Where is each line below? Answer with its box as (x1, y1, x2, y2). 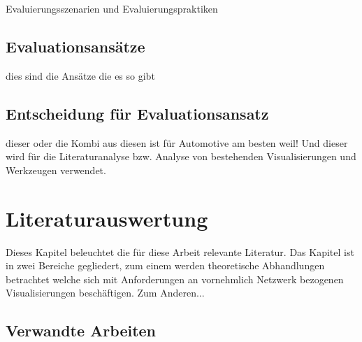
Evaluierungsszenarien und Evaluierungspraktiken (6, 1, 218, 15)
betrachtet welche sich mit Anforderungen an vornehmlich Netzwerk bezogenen (6, 271, 344, 286)
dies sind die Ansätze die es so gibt (6, 68, 155, 83)
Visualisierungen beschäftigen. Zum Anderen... (6, 285, 205, 300)
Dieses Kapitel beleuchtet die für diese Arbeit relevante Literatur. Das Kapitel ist (6, 244, 354, 259)
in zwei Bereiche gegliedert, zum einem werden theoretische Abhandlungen (6, 258, 325, 273)
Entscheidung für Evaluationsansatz (6, 102, 269, 124)
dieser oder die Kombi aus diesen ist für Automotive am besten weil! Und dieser (6, 135, 348, 150)
